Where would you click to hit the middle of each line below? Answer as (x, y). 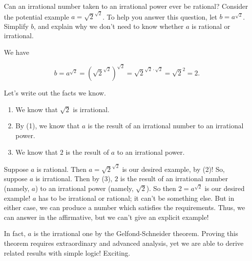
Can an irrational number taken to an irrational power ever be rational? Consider (126, 6)
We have (17, 52)
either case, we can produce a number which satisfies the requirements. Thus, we (125, 207)
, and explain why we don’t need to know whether (109, 26)
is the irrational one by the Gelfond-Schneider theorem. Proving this (136, 233)
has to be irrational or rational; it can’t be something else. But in (136, 198)
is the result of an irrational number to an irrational (166, 126)
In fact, (15, 233)
